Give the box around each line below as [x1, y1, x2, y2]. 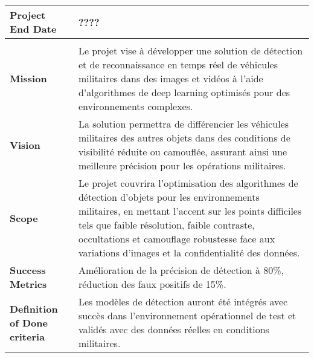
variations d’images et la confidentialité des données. [78, 246, 300, 259]
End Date [10, 22, 57, 36]
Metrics [10, 277, 47, 291]
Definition [10, 301, 58, 316]
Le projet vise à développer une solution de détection [78, 44, 303, 57]
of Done [10, 315, 48, 330]
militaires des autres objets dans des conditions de [78, 131, 290, 145]
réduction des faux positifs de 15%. [78, 277, 226, 291]
